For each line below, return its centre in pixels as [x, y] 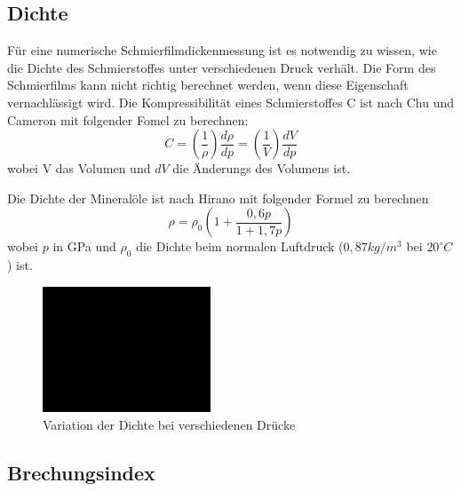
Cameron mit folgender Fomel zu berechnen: [128, 119]
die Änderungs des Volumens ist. [262, 168]
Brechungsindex [81, 473]
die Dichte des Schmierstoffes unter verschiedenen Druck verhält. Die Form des [222, 67]
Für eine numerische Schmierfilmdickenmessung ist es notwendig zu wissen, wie [222, 50]
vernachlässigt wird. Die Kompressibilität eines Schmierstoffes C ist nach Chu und [230, 102]
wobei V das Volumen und [79, 168]
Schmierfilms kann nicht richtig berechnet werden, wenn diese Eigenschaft [208, 85]
